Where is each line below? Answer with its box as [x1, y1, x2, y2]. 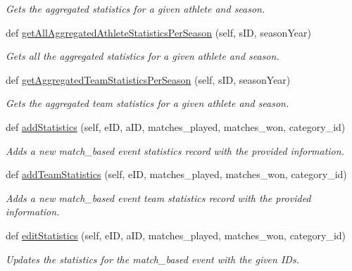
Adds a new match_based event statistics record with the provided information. [6, 143, 344, 158]
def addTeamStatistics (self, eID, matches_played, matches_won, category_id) [6, 167, 347, 182]
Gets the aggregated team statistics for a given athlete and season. [6, 96, 289, 111]
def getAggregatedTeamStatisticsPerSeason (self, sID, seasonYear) [6, 72, 291, 87]
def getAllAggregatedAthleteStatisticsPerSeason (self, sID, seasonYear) [6, 25, 311, 39]
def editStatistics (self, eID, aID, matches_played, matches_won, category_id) [6, 227, 346, 242]
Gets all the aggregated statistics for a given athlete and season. [6, 49, 279, 63]
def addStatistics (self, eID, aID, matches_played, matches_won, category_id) [6, 119, 346, 134]
